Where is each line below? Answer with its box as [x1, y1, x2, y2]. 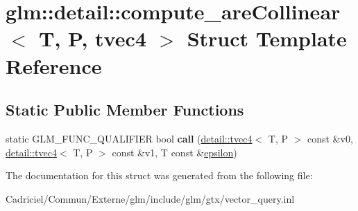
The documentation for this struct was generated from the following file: [6, 168, 313, 183]
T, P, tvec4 [39, 24, 146, 53]
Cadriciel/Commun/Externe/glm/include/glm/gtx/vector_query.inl [6, 191, 295, 205]
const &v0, [307, 131, 353, 145]
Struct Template [187, 24, 347, 53]
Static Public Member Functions [6, 99, 244, 120]
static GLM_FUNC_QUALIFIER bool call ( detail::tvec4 [6, 131, 253, 145]
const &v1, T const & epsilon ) [112, 145, 237, 159]
